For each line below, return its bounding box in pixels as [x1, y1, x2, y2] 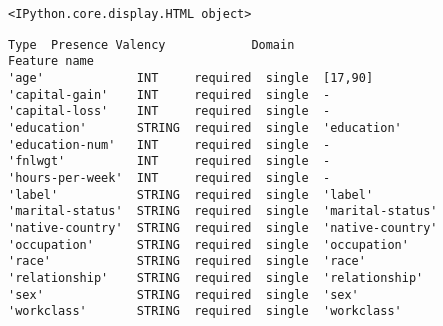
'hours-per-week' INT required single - [8, 170, 331, 185]
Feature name [8, 54, 94, 69]
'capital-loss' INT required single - [8, 104, 331, 119]
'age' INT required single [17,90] [8, 70, 374, 85]
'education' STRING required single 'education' [8, 120, 402, 135]
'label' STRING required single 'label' [8, 187, 374, 202]
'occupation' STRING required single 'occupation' [8, 237, 409, 252]
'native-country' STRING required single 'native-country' [8, 220, 438, 235]
